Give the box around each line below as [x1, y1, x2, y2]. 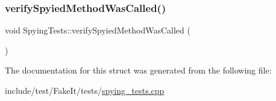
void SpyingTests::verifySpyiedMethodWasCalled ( [5, 24, 190, 36]
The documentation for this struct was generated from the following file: [5, 64, 272, 76]
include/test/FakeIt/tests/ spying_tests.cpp [5, 84, 165, 96]
